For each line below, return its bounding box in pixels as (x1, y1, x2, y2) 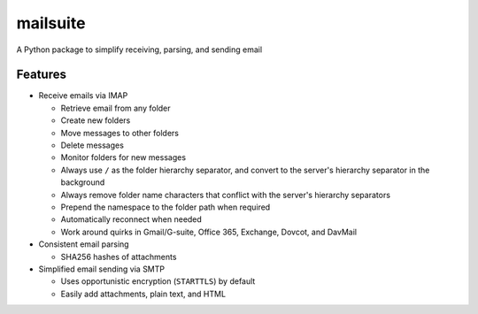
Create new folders (60, 115, 131, 126)
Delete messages (60, 140, 124, 150)
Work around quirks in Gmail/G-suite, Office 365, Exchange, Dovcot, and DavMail (60, 226, 358, 237)
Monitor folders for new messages (60, 152, 186, 163)
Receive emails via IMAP (38, 90, 128, 101)
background (60, 177, 105, 188)
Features (16, 67, 66, 82)
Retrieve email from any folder (60, 103, 172, 113)
